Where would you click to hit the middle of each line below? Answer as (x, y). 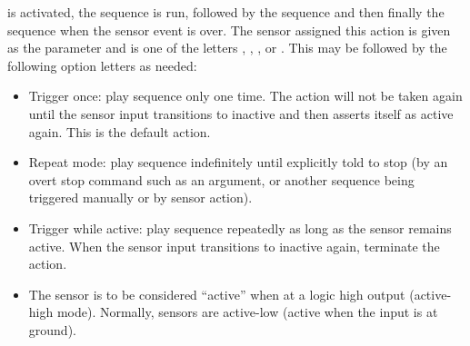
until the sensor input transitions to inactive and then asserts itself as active (241, 113)
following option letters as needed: (102, 65)
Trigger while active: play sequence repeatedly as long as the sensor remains (240, 227)
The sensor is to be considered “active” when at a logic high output (217, 294)
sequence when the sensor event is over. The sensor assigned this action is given (229, 30)
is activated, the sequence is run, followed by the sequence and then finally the (226, 12)
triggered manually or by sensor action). (140, 198)
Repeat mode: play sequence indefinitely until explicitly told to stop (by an (238, 162)
